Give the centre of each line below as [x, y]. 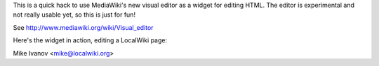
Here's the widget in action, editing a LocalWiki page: [90, 40]
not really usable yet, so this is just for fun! [74, 15]
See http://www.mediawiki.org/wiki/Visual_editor [83, 27]
